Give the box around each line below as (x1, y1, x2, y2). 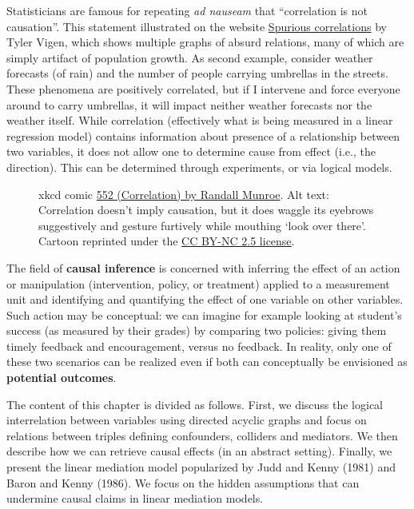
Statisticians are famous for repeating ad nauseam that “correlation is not (6, 2, 368, 18)
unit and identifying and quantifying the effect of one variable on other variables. (6, 291, 404, 308)
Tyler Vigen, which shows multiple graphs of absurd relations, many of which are (6, 34, 404, 50)
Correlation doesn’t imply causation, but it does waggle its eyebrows (38, 201, 374, 218)
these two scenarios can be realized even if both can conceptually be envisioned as (6, 353, 408, 370)
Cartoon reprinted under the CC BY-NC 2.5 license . (38, 233, 295, 249)
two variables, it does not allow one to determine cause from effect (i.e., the (6, 143, 376, 160)
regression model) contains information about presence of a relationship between (6, 127, 400, 144)
